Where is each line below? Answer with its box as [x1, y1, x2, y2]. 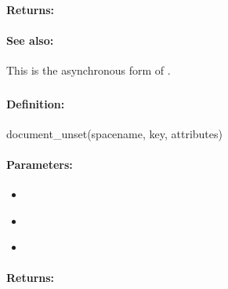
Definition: [6, 95, 65, 112]
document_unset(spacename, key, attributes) [6, 125, 223, 141]
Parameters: [6, 155, 73, 172]
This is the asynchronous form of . [6, 61, 171, 78]
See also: [6, 31, 54, 48]
